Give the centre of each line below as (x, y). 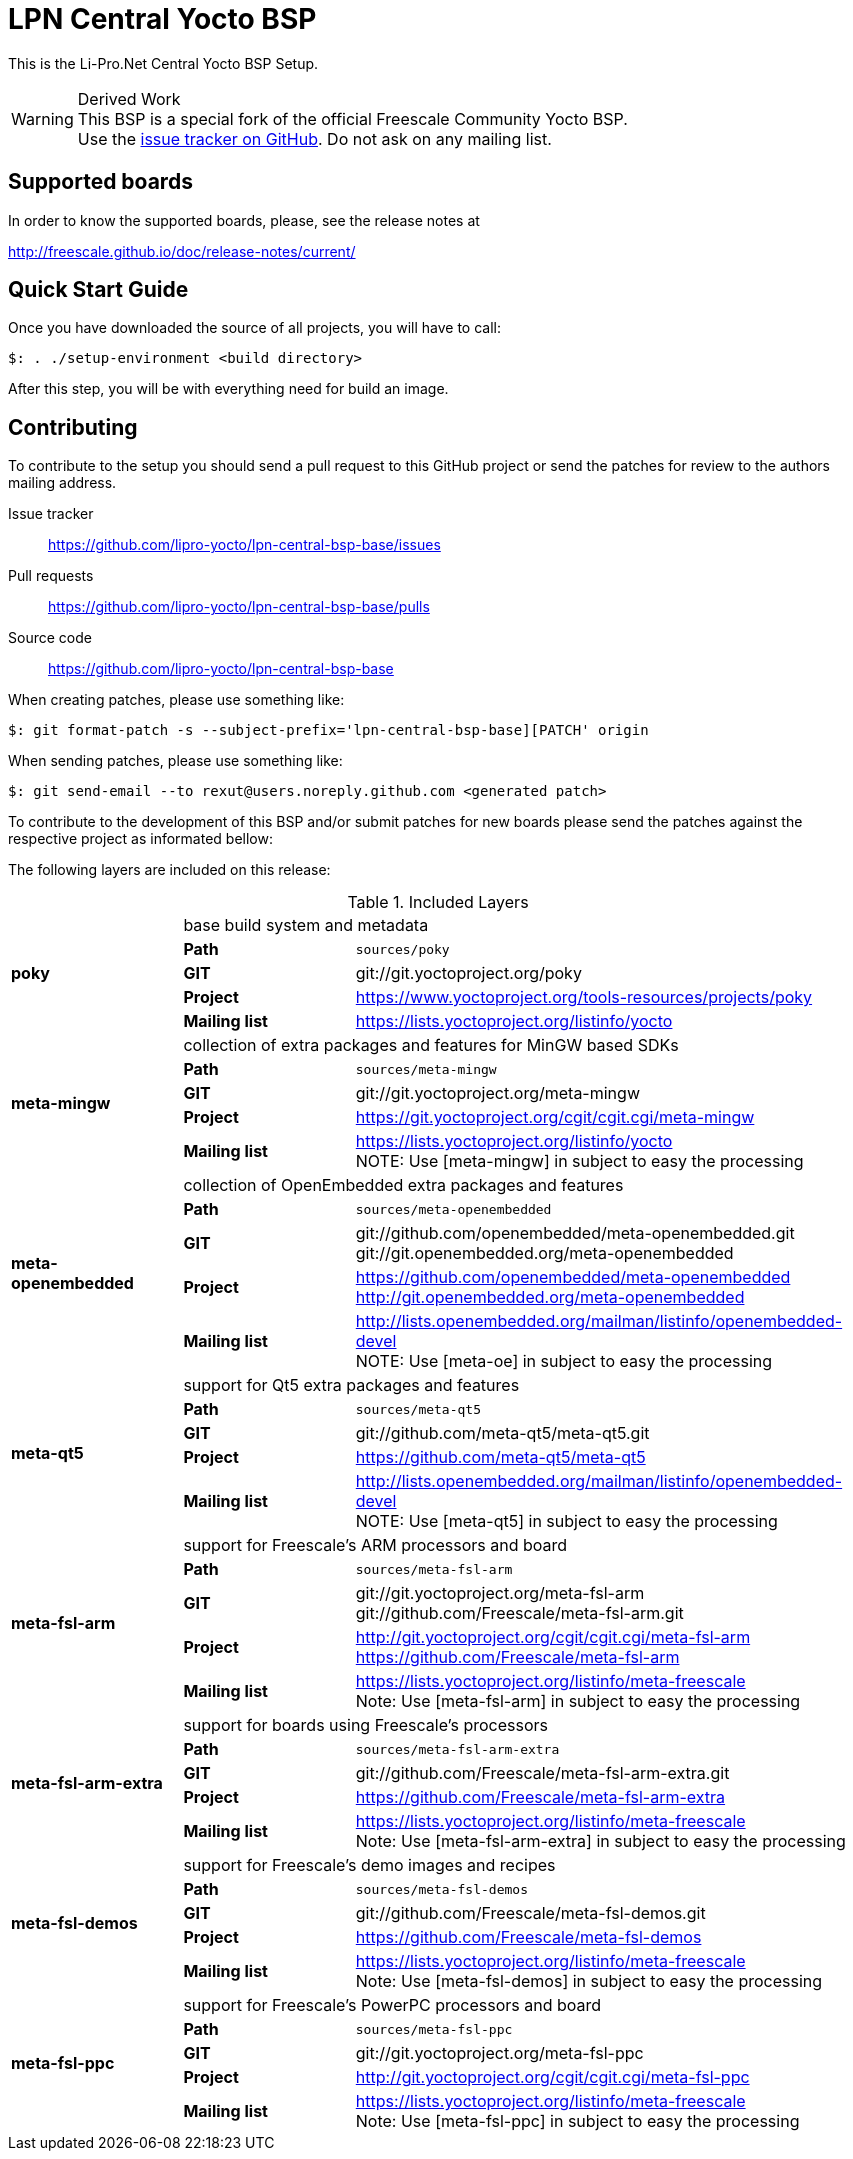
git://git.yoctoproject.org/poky (468, 973)
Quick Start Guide (98, 290)
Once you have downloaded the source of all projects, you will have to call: (254, 328)
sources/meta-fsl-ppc (434, 2029)
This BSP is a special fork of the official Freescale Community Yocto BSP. (352, 118)
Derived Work (129, 98)
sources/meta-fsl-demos (441, 1889)
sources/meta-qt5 (418, 1409)
